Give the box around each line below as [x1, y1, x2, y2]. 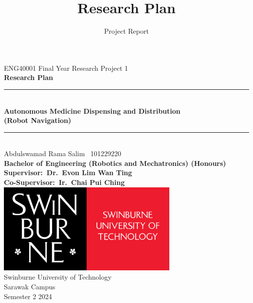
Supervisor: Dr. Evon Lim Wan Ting [4, 167, 132, 178]
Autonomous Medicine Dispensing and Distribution [4, 105, 181, 116]
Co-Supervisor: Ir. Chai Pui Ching [4, 177, 125, 187]
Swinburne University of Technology [4, 272, 112, 282]
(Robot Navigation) [4, 115, 72, 125]
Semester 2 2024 [4, 291, 52, 301]
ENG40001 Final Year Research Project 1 [4, 62, 128, 73]
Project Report [104, 26, 149, 36]
